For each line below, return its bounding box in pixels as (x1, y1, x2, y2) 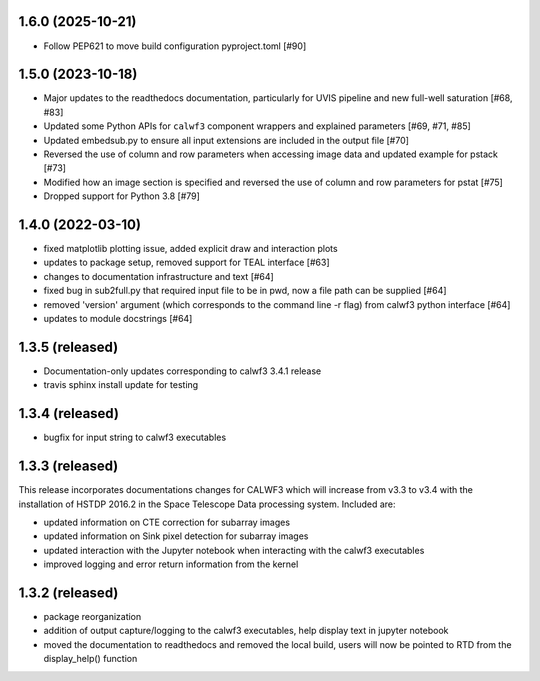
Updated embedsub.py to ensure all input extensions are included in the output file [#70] (43, 134, 410, 146)
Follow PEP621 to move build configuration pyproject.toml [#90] (43, 40, 307, 52)
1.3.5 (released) (18, 338, 119, 355)
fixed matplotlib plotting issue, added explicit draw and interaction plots (43, 243, 339, 255)
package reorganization (43, 610, 142, 622)
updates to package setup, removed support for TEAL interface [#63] (43, 256, 330, 269)
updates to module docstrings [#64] (43, 313, 193, 325)
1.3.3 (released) (18, 458, 119, 475)
